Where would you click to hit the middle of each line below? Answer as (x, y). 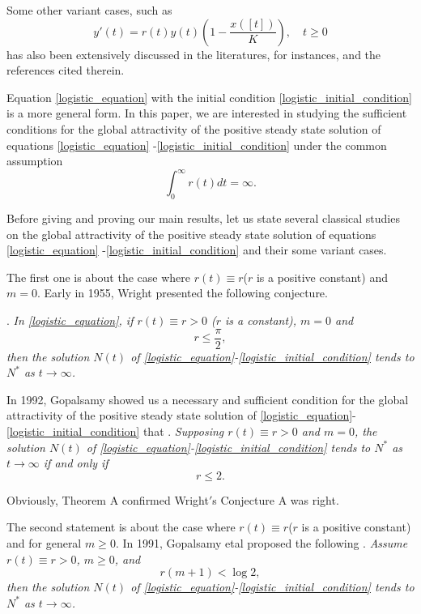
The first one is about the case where (98, 277)
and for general (44, 543)
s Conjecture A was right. (276, 499)
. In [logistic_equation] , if (70, 320)
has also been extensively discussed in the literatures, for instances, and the (194, 54)
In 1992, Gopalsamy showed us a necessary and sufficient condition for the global (208, 399)
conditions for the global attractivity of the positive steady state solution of (194, 128)
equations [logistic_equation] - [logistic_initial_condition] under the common (197, 145)
